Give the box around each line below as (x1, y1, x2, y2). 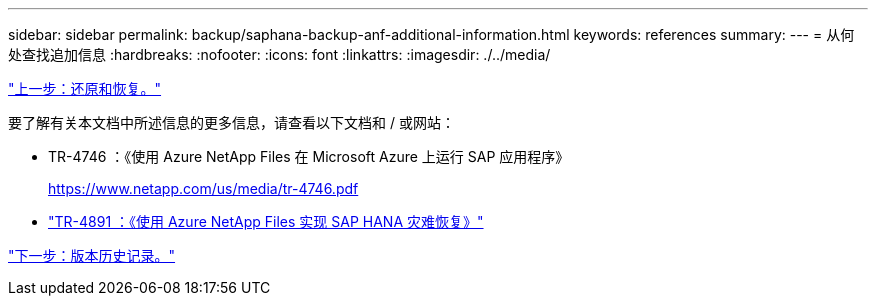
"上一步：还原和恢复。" (8, 80, 162, 97)
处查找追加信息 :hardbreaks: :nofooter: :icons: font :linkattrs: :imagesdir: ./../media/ (8, 46, 551, 63)
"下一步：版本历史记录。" (8, 247, 176, 264)
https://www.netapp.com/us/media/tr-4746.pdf (48, 180, 359, 197)
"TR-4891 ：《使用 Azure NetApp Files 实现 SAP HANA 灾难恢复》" (48, 213, 484, 230)
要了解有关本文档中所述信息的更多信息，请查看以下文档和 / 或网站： (8, 114, 455, 131)
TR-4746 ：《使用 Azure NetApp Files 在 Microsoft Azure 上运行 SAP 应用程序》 (48, 148, 570, 165)
